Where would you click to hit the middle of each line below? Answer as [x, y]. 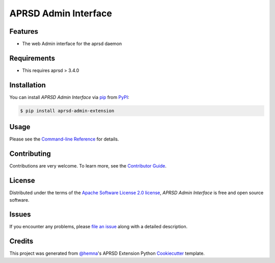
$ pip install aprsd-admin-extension [67, 111]
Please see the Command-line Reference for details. [64, 139]
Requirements [32, 58]
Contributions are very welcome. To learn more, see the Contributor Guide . [88, 166]
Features [24, 31]
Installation [28, 85]
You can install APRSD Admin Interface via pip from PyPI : [69, 97]
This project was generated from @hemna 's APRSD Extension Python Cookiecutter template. [107, 253]
